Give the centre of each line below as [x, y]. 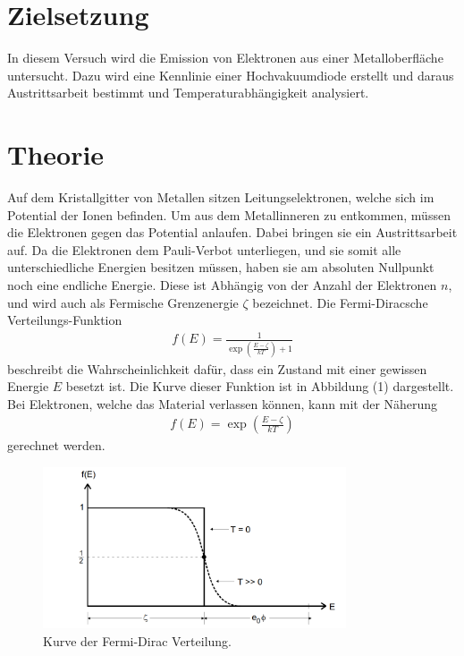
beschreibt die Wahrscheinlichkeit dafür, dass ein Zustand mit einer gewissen [217, 368]
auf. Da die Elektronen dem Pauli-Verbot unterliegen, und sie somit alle [204, 249]
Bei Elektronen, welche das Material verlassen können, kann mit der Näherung [223, 403]
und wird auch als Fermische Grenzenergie [123, 302]
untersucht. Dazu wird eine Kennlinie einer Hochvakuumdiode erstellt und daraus [231, 75]
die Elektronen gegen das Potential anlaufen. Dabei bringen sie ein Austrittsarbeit [232, 232]
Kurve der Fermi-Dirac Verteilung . [138, 640]
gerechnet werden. [56, 445]
